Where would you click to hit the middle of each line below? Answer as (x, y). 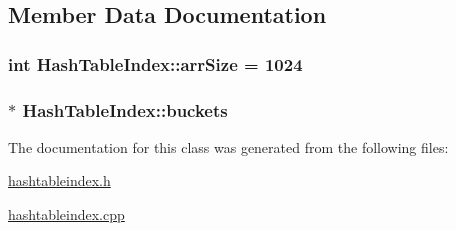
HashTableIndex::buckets (125, 109)
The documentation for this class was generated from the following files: (228, 146)
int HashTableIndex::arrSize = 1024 (155, 63)
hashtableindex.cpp (66, 214)
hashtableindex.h (59, 180)
